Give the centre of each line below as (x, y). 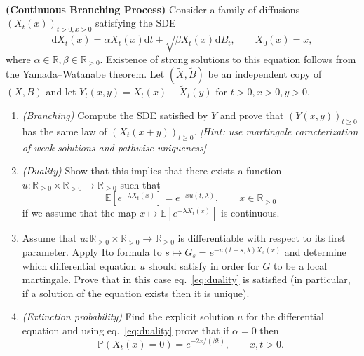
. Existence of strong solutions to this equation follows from (228, 59)
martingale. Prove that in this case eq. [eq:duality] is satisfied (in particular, (186, 279)
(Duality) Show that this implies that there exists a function (152, 171)
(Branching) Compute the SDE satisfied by (115, 115)
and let (61, 91)
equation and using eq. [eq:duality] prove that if (126, 330)
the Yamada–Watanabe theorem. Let (85, 74)
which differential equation (79, 265)
